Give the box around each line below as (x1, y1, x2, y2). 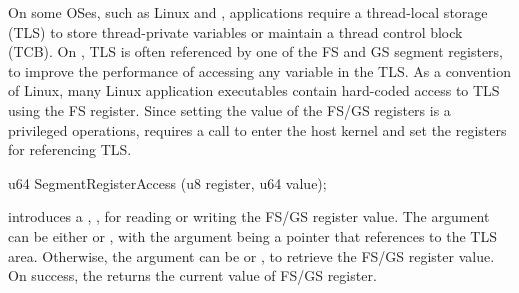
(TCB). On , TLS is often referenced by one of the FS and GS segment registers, (8, 41, 503, 62)
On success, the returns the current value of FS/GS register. (8, 265, 377, 286)
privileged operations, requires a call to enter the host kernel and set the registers (8, 119, 507, 140)
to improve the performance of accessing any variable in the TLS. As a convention (8, 60, 511, 81)
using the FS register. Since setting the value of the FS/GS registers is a (8, 99, 451, 120)
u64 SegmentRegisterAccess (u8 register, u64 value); (8, 172, 327, 193)
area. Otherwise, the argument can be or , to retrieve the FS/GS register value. (8, 245, 495, 266)
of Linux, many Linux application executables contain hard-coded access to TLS (8, 80, 500, 101)
